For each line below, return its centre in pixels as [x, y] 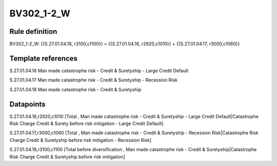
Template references [44, 58]
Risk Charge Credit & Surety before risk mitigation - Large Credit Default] [86, 123]
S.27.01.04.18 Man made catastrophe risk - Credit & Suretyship [75, 89]
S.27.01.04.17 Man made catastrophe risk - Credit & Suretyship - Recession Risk [94, 80]
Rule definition [33, 32]
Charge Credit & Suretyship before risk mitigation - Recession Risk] [81, 140]
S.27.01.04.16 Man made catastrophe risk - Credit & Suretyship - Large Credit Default [99, 70]
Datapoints [27, 104]
